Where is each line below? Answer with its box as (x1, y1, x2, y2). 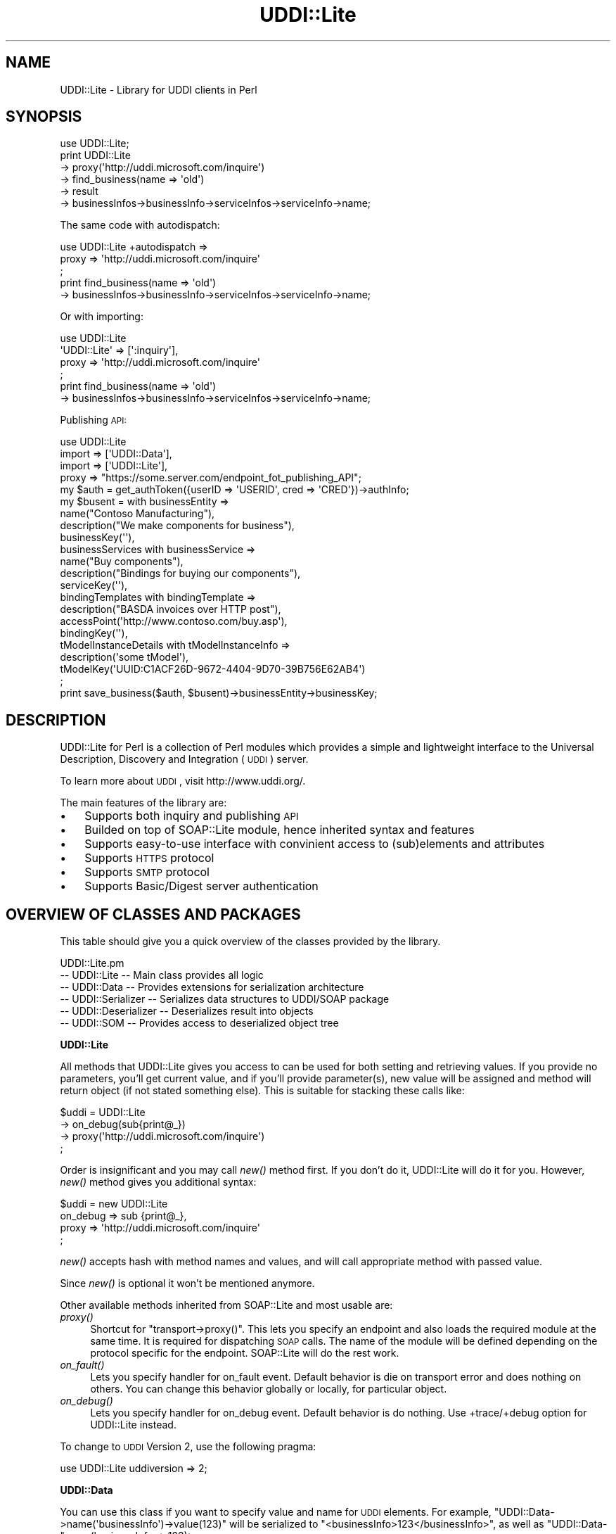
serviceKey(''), (60, 579, 128, 592)
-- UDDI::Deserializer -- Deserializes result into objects (60, 1005, 314, 1018)
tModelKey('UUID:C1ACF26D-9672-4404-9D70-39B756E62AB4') (60, 663, 366, 676)
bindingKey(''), (60, 627, 128, 640)
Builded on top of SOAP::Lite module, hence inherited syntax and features (84, 823, 475, 837)
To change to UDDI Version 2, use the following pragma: (60, 1440, 316, 1453)
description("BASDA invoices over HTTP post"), (60, 603, 281, 616)
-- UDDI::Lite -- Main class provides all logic (60, 969, 264, 982)
